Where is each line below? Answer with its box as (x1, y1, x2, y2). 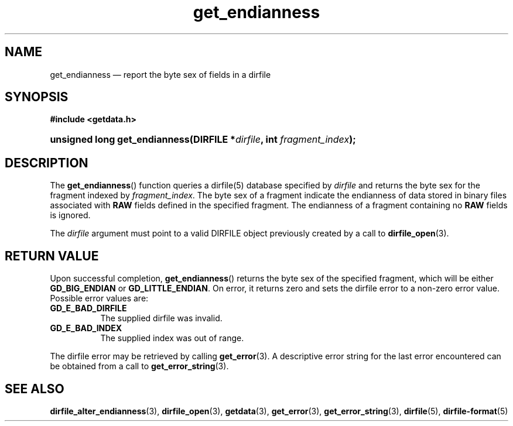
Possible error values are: (50, 293, 149, 304)
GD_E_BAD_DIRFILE (50, 303, 127, 314)
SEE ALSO (5, 381, 64, 396)
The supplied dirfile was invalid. (100, 313, 223, 324)
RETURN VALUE (5, 248, 99, 263)
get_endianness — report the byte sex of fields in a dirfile (50, 69, 271, 80)
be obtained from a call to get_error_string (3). (50, 361, 229, 372)
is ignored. (50, 210, 91, 221)
